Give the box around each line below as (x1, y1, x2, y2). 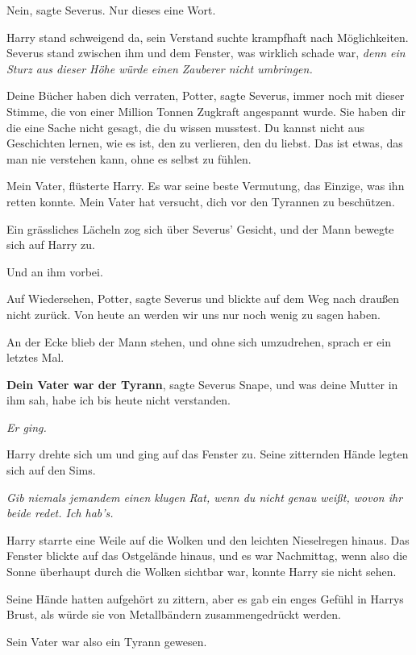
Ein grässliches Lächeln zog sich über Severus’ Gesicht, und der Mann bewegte (6, 220, 394, 237)
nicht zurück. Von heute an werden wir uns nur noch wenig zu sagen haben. (6, 305, 381, 322)
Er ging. (6, 418, 47, 435)
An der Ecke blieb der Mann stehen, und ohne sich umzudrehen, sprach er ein (6, 333, 392, 350)
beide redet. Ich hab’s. (6, 504, 114, 521)
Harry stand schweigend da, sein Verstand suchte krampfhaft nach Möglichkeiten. (6, 28, 409, 45)
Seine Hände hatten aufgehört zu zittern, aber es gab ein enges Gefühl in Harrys (6, 590, 404, 607)
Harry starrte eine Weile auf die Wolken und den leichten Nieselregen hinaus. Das (6, 531, 410, 548)
